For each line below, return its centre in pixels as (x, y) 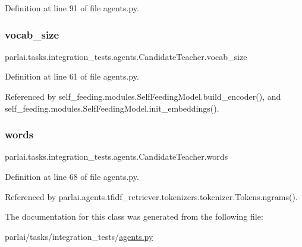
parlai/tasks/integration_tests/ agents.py (79, 236)
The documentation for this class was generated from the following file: (134, 216)
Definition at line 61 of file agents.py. (72, 76)
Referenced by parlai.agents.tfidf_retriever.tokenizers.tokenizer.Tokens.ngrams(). (151, 196)
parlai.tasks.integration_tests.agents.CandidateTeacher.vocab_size (126, 56)
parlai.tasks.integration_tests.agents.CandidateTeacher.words (117, 156)
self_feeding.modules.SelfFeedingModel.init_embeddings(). (112, 108)
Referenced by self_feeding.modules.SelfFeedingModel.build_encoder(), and (143, 96)
